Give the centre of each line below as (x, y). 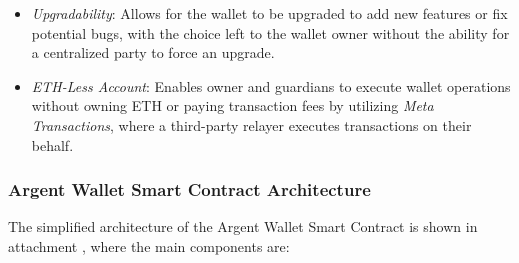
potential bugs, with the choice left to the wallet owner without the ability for (270, 32)
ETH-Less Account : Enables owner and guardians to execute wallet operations (271, 85)
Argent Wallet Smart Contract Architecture (189, 189)
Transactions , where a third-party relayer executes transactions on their (251, 124)
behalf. (52, 144)
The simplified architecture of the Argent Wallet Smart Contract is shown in (243, 226)
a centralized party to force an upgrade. (153, 52)
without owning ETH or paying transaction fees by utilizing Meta (232, 105)
